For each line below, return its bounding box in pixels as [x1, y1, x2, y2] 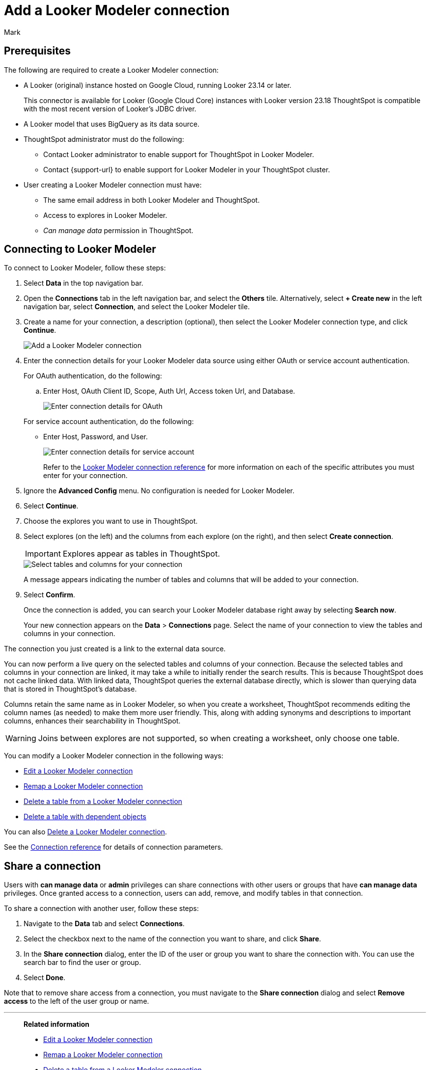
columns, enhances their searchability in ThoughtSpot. [4, 717, 181, 725]
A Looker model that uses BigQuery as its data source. [24, 119, 200, 128]
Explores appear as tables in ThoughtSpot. [62, 549, 220, 559]
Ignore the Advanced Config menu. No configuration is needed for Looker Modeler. [24, 486, 295, 495]
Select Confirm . [24, 590, 75, 599]
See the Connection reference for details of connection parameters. [4, 843, 223, 852]
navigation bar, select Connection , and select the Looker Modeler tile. [24, 302, 250, 311]
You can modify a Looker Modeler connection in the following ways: [4, 751, 223, 760]
